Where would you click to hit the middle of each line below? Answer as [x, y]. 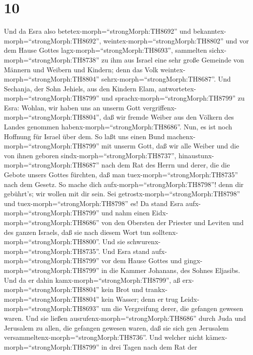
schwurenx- [144, 241]
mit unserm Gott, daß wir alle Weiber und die [170, 146]
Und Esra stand [126, 251]
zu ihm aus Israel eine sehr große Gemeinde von [173, 59]
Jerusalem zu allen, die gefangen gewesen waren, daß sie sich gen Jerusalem [117, 327]
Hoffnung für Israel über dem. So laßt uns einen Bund [84, 136]
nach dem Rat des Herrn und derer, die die [166, 165]
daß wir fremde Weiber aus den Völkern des [169, 117]
